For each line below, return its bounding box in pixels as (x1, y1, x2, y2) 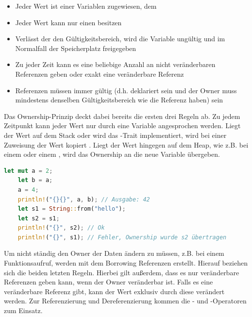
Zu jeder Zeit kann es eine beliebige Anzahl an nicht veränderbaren (15, 59, 216, 69)
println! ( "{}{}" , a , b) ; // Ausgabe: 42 (17, 196, 150, 203)
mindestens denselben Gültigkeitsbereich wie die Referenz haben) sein (15, 95, 223, 105)
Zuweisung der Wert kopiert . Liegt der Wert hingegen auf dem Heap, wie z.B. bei (4, 139, 249, 150)
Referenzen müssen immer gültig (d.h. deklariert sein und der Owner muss (15, 85, 237, 95)
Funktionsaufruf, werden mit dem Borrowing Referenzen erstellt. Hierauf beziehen (4, 258, 248, 268)
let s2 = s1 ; (17, 215, 60, 222)
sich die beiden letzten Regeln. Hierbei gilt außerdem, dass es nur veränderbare (4, 267, 239, 277)
